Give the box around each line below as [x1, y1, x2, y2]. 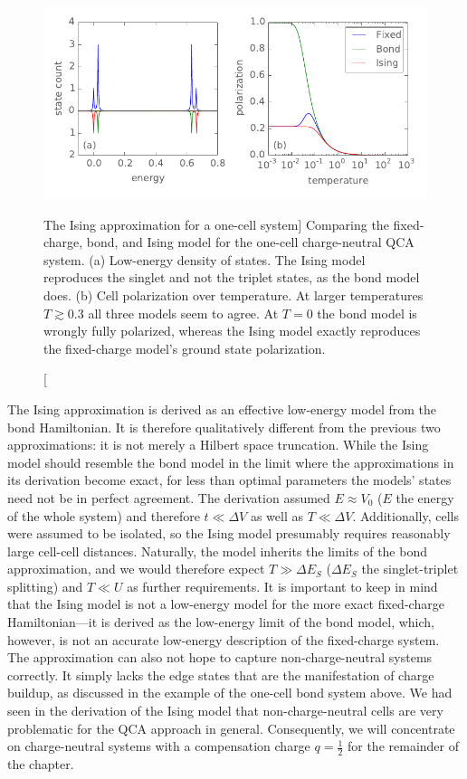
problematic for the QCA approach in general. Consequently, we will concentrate [7, 718, 455, 737]
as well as [250, 506, 303, 525]
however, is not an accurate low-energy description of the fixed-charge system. [7, 630, 440, 649]
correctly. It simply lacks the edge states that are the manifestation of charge [7, 665, 434, 684]
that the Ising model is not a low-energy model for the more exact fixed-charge [7, 594, 444, 613]
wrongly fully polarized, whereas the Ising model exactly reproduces [43, 321, 421, 340]
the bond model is [317, 303, 417, 322]
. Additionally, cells [352, 506, 459, 525]
